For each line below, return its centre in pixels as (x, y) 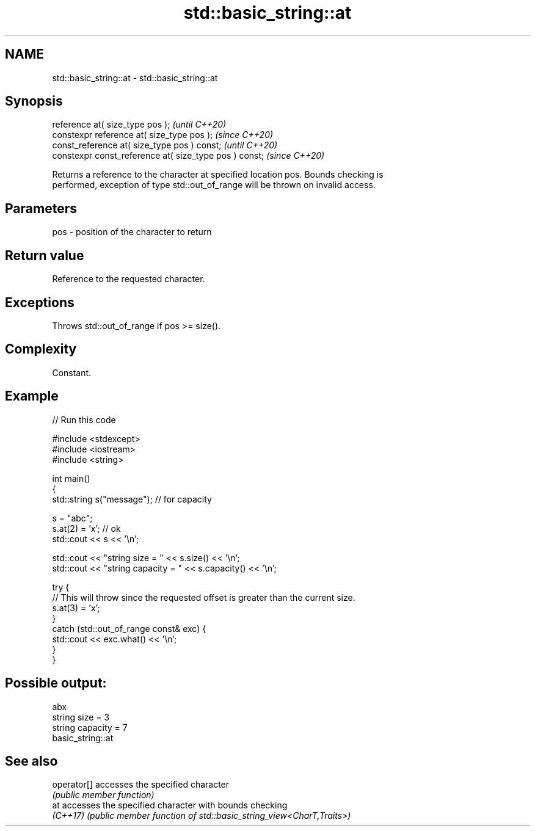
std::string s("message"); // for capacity (132, 499)
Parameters (41, 208)
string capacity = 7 (90, 727)
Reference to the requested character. (129, 279)
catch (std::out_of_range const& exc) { (129, 628)
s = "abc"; (72, 518)
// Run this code (84, 419)
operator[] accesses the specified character (141, 785)
